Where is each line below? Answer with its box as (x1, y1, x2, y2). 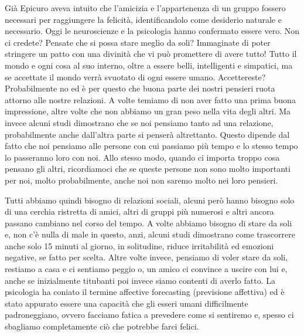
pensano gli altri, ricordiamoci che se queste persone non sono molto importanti (5, 162, 291, 175)
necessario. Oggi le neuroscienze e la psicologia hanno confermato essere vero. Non (5, 25, 300, 37)
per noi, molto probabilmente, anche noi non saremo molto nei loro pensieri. (5, 174, 278, 186)
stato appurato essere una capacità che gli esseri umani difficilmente (5, 297, 248, 309)
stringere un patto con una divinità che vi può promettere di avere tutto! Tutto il (5, 47, 297, 60)
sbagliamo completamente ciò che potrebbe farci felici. (5, 320, 199, 332)
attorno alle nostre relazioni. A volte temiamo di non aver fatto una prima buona (5, 93, 296, 106)
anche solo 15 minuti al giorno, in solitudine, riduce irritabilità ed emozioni (5, 239, 274, 252)
